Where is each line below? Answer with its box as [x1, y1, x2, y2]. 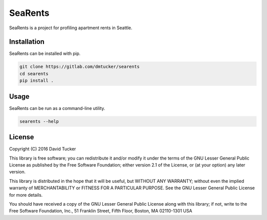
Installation [9, 38, 44, 46]
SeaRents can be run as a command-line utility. [9, 105, 106, 111]
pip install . [19, 78, 54, 84]
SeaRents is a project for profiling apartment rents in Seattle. [9, 25, 133, 31]
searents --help [19, 118, 59, 124]
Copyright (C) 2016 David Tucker [9, 146, 76, 152]
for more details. [9, 192, 43, 198]
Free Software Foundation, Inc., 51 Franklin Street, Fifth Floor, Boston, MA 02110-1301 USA [9, 208, 192, 214]
